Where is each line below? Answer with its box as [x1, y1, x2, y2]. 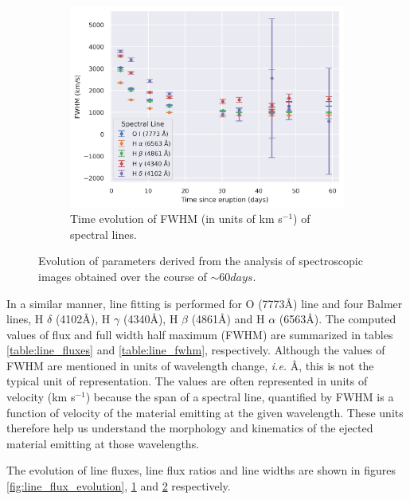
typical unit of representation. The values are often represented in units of [6, 373, 368, 389]
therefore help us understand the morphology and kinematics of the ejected [6, 420, 373, 436]
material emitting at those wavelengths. [6, 435, 200, 451]
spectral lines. [70, 225, 137, 242]
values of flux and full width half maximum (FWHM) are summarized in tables [6, 326, 393, 342]
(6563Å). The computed [279, 311, 396, 327]
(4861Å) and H [191, 311, 265, 327]
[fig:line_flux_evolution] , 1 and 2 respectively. [6, 478, 231, 494]
